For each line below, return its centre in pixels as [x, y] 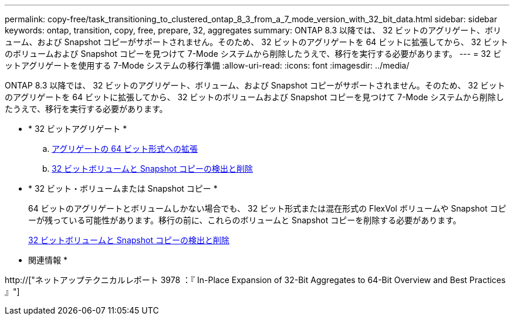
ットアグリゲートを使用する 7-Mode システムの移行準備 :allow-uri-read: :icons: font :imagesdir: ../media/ [207, 65]
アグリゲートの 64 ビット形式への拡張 [125, 149]
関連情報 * [48, 260]
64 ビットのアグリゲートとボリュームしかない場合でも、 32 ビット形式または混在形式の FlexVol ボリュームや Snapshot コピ [267, 208]
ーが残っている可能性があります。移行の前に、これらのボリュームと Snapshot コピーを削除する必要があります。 [245, 220]
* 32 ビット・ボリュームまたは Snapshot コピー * [123, 188]
